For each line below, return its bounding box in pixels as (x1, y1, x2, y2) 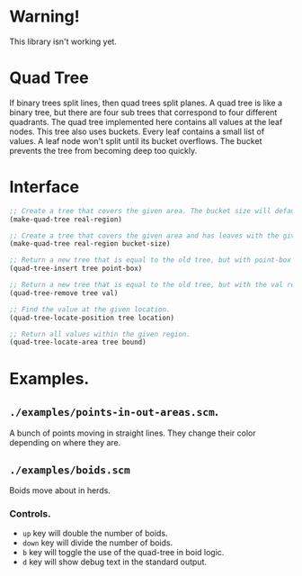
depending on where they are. (9, 437, 121, 448)
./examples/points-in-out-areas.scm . (9, 403, 219, 419)
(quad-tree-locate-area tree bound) (9, 337, 147, 347)
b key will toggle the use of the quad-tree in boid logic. (22, 547, 225, 558)
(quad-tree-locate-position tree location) (9, 313, 175, 322)
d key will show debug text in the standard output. (22, 556, 207, 568)
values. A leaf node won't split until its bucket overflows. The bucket (9, 135, 262, 146)
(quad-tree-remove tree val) (9, 288, 119, 298)
